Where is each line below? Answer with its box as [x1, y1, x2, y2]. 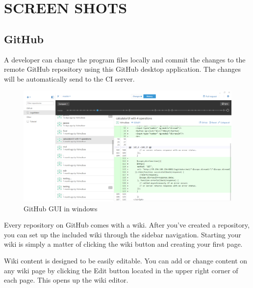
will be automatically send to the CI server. [4, 73, 135, 84]
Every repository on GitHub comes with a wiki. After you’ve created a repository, [4, 220, 250, 230]
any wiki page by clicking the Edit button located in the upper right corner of [4, 265, 238, 275]
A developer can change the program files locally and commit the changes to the [4, 54, 246, 64]
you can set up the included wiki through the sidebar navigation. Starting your [4, 229, 241, 239]
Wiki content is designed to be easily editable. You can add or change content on [4, 255, 248, 265]
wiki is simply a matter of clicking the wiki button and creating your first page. [4, 239, 243, 249]
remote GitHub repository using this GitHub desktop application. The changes [4, 64, 241, 74]
